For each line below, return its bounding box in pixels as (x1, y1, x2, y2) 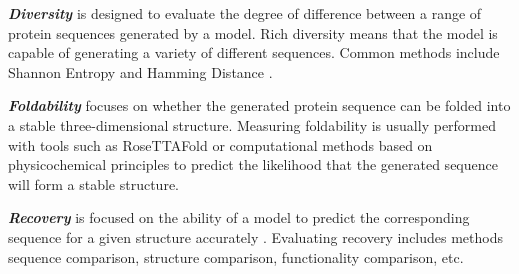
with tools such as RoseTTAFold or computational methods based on (8, 134, 433, 155)
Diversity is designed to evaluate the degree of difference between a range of (8, 3, 482, 23)
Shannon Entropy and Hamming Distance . (8, 61, 273, 82)
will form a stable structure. (8, 173, 179, 194)
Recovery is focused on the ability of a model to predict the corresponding (8, 207, 470, 228)
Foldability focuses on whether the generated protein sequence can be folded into (8, 95, 511, 116)
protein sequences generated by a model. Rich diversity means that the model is (8, 22, 498, 43)
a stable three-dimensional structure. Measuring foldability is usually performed (8, 114, 497, 135)
